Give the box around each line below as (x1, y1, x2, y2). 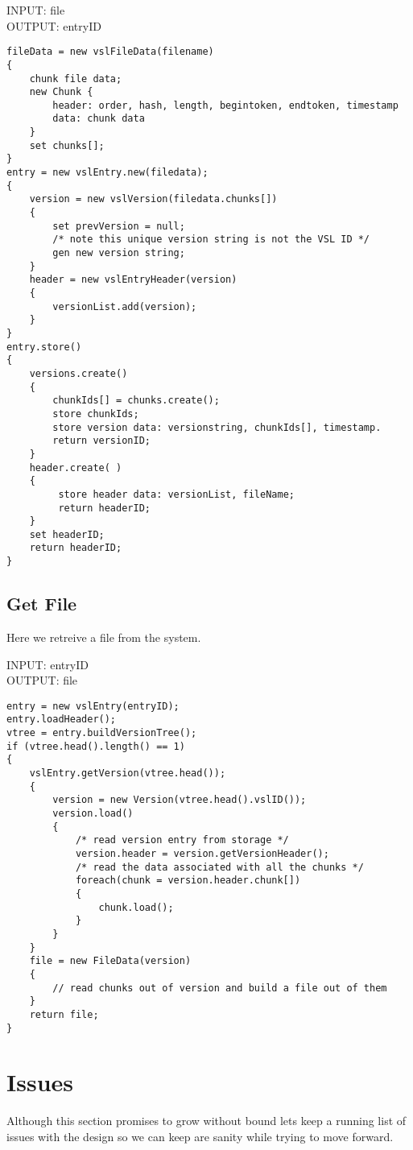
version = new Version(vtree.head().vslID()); (52, 794, 307, 806)
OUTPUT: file (6, 672, 78, 689)
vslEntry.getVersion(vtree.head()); (29, 767, 226, 780)
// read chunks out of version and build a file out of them (52, 982, 387, 994)
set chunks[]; (29, 139, 105, 151)
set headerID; (29, 528, 105, 540)
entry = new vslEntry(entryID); (6, 700, 180, 712)
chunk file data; (29, 72, 122, 85)
